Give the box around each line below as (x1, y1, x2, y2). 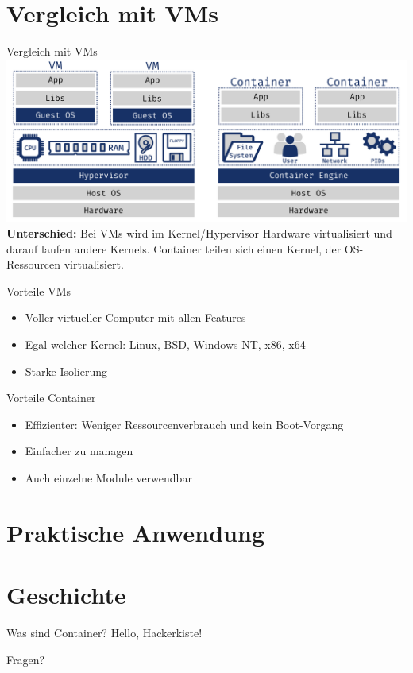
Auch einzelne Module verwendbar (25, 470, 192, 485)
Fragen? (6, 651, 45, 667)
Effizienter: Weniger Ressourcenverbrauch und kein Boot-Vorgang (25, 416, 344, 432)
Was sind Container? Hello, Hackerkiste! (6, 625, 203, 641)
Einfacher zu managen (25, 443, 133, 459)
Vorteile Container (6, 389, 96, 406)
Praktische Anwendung (6, 516, 264, 548)
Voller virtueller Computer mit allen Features (25, 309, 246, 326)
